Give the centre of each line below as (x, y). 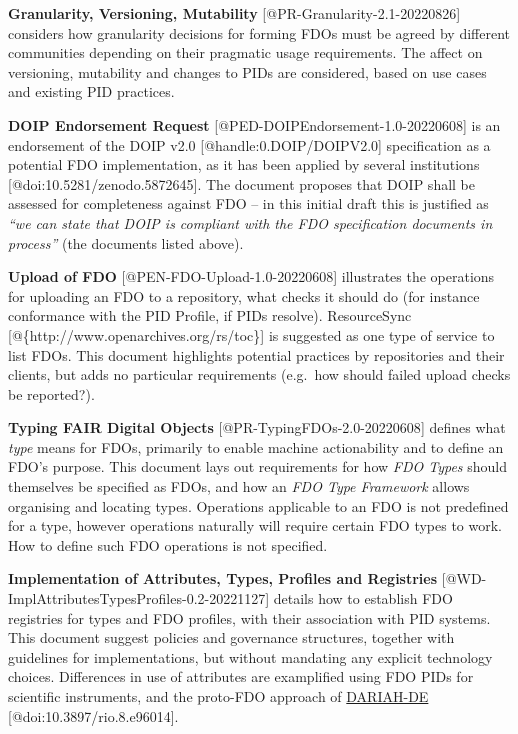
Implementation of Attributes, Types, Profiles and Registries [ (227, 578)
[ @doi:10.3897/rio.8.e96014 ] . (93, 715)
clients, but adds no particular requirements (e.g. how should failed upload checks (259, 374)
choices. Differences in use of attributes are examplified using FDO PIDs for (241, 676)
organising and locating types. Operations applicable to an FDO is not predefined (258, 505)
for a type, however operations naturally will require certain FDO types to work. (255, 525)
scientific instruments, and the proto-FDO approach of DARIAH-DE (218, 696)
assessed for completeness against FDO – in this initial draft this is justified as (248, 203)
